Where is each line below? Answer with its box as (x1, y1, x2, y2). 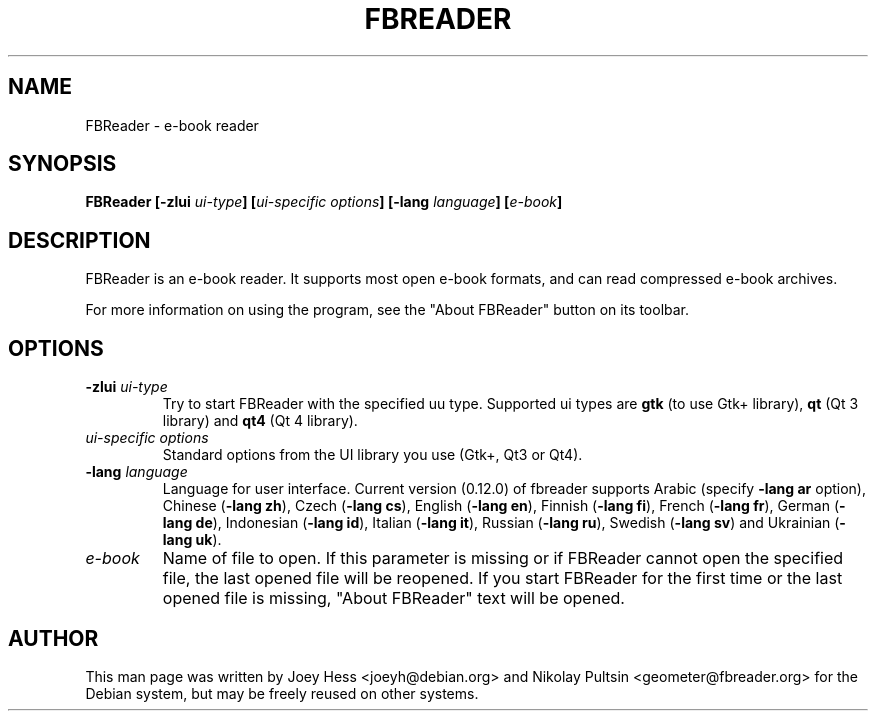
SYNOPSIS (8, 151, 117, 177)
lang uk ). (162, 531, 222, 549)
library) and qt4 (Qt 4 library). (162, 412, 358, 430)
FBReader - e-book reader (85, 116, 259, 134)
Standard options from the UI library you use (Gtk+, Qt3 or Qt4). (162, 446, 583, 464)
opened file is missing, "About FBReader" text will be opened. (162, 588, 625, 609)
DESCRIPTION (8, 227, 151, 253)
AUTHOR (8, 625, 99, 651)
